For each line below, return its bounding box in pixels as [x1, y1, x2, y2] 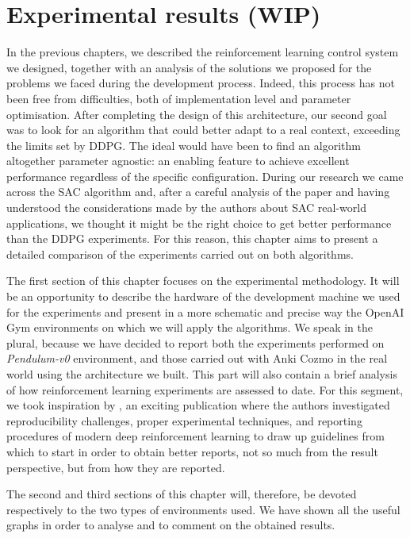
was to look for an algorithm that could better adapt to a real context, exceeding [6, 121, 400, 138]
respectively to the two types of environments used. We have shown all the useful [6, 501, 400, 517]
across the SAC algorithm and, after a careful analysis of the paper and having [6, 183, 390, 200]
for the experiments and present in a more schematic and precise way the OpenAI [6, 303, 404, 320]
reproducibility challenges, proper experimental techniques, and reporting [6, 412, 362, 428]
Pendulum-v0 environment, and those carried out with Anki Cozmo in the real [6, 350, 388, 367]
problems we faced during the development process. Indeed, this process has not [6, 75, 395, 91]
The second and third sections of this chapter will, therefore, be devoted [6, 486, 357, 502]
